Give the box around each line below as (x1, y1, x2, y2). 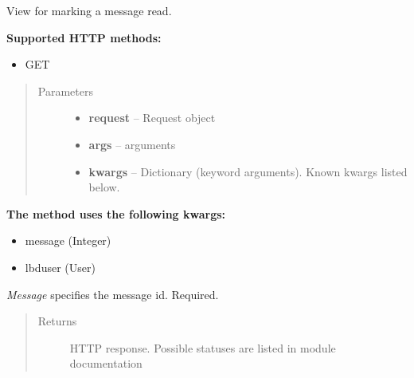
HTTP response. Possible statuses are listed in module (69, 339, 336, 356)
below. (88, 179, 120, 195)
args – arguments (88, 136, 176, 152)
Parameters (37, 82, 93, 99)
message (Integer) (25, 232, 111, 249)
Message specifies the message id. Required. (6, 285, 219, 302)
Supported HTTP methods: (6, 29, 162, 45)
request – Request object (88, 109, 216, 126)
